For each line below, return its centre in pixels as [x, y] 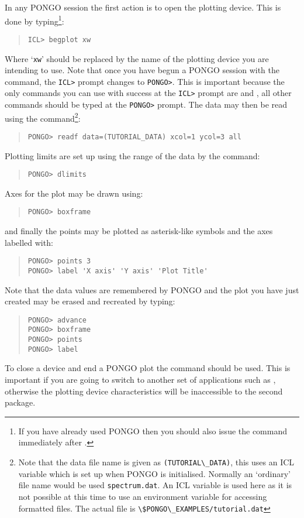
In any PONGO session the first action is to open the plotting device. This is [143, 7]
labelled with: [29, 242]
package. [20, 402]
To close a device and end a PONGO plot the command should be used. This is [148, 368]
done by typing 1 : [34, 20]
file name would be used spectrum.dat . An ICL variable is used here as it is [155, 485]
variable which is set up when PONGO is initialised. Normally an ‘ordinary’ [154, 473]
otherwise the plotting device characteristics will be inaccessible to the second [144, 391]
